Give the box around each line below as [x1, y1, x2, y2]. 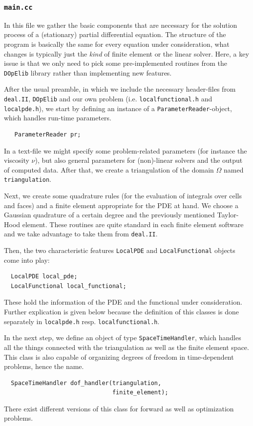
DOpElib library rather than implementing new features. [4, 67, 172, 77]
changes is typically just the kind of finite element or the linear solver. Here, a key [4, 48, 249, 58]
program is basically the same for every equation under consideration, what [4, 39, 230, 49]
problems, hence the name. [4, 361, 84, 371]
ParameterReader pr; [14, 131, 81, 138]
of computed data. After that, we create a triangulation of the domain [4, 164, 214, 174]
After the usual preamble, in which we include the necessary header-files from [4, 84, 236, 94]
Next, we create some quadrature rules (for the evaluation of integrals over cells [4, 190, 242, 200]
